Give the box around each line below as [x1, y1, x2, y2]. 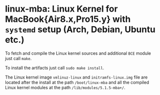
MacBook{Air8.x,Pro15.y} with [5, 14, 131, 25]
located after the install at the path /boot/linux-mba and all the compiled [5, 79, 149, 85]
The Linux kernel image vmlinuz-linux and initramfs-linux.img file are [5, 74, 148, 80]
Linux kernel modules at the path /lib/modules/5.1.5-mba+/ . [5, 84, 125, 90]
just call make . [5, 55, 32, 61]
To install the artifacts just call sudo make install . [5, 64, 105, 71]
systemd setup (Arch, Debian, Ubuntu [5, 24, 156, 35]
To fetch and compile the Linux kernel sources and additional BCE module [5, 50, 151, 56]
